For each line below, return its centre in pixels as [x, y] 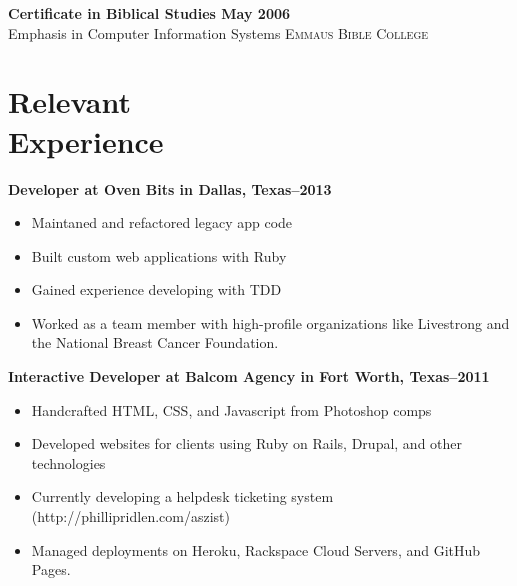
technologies [68, 462]
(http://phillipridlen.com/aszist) [130, 516]
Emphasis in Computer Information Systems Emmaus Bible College [218, 32]
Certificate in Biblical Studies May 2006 [149, 13]
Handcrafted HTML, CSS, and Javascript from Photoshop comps [231, 409]
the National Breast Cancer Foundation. [155, 342]
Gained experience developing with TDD [156, 289]
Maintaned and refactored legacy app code [162, 222]
